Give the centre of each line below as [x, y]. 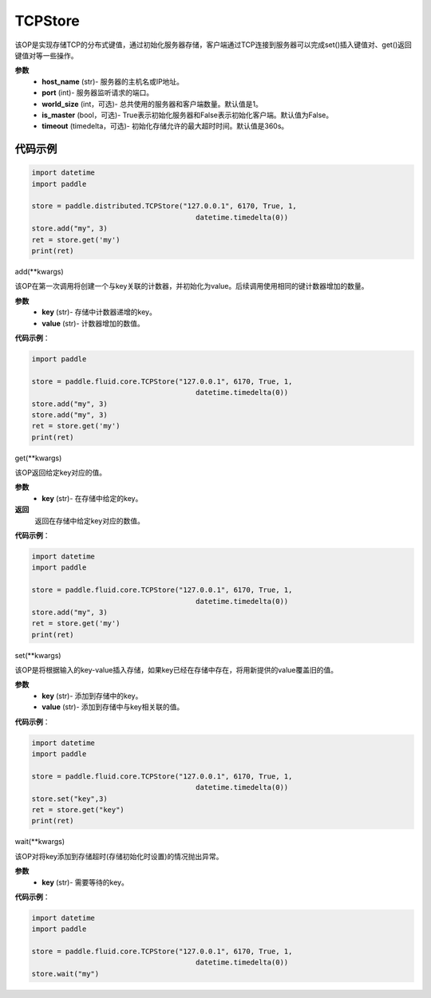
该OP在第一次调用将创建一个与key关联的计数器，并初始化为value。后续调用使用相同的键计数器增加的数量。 [192, 286]
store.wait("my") [65, 974]
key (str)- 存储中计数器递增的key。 [99, 312]
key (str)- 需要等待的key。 [85, 882]
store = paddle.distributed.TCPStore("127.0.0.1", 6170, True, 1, [164, 206]
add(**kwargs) [39, 272]
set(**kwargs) [38, 655]
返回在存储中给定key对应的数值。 [90, 521]
